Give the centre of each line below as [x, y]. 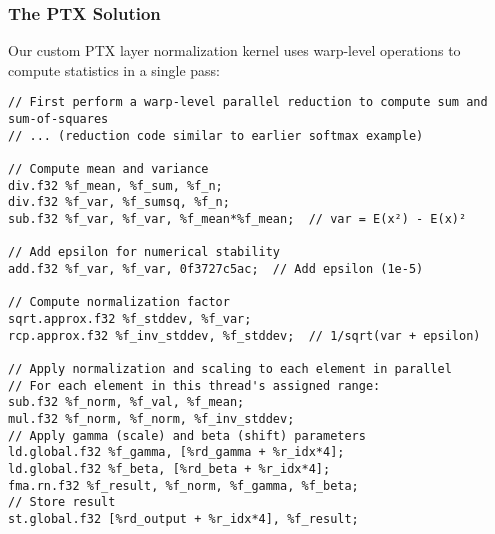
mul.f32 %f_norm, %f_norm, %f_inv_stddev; [151, 418]
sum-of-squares [58, 119]
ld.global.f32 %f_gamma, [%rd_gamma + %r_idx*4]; [176, 452]
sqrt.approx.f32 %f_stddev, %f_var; [130, 318]
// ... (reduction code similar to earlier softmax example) [216, 135]
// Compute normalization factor [119, 302]
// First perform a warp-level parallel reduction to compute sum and [248, 102]
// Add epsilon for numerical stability [144, 252]
